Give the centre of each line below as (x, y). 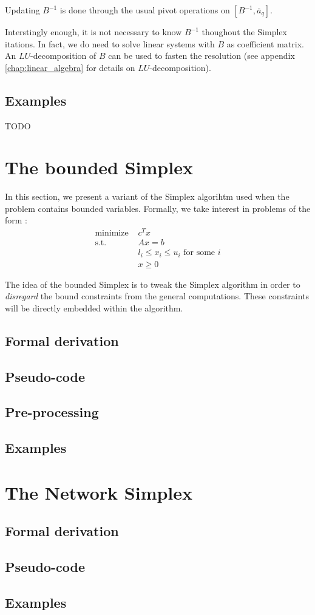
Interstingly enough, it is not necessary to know (93, 32)
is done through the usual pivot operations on (145, 10)
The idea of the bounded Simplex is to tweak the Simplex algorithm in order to (153, 284)
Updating (22, 10)
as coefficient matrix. (265, 43)
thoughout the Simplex (244, 32)
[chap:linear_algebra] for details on (70, 67)
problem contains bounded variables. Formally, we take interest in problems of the (158, 208)
